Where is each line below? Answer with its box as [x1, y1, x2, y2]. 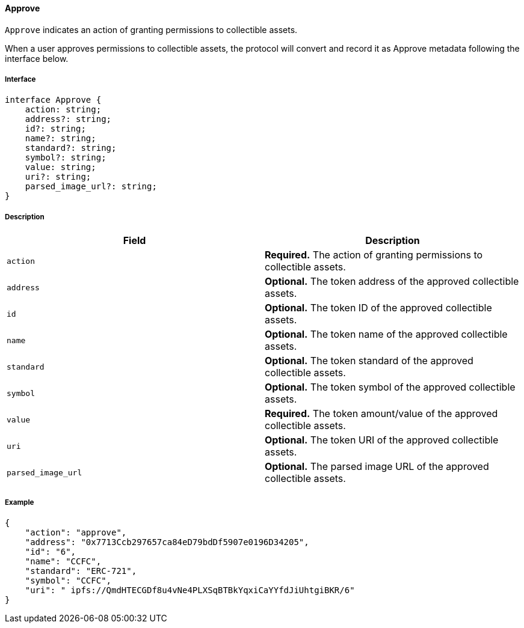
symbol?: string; [25, 153, 106, 163]
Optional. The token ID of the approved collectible [265, 302, 492, 314]
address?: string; [25, 114, 112, 124]
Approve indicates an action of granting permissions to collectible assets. [5, 24, 298, 35]
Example [5, 498, 34, 507]
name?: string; [25, 133, 96, 144]
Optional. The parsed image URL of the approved [265, 460, 489, 473]
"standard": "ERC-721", [25, 566, 137, 576]
